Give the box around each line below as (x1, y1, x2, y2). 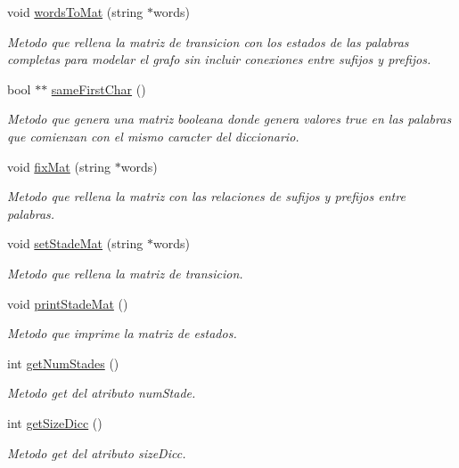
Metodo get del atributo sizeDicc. (7, 443, 186, 462)
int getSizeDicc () (7, 413, 102, 432)
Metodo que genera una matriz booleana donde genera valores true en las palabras (7, 109, 452, 128)
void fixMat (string (7, 157, 111, 175)
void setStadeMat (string (7, 234, 143, 253)
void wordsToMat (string (7, 3, 143, 20)
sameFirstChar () (51, 79, 146, 98)
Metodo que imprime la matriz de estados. (7, 324, 237, 343)
